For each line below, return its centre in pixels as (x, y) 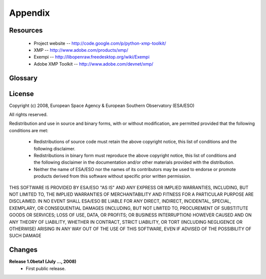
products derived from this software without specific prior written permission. (113, 176)
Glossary (23, 78)
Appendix (30, 13)
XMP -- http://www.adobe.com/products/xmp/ (81, 50)
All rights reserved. (28, 115)
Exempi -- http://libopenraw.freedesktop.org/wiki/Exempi (92, 57)
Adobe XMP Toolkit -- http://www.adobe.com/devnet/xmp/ (94, 64)
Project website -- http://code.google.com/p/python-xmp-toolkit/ (100, 43)
